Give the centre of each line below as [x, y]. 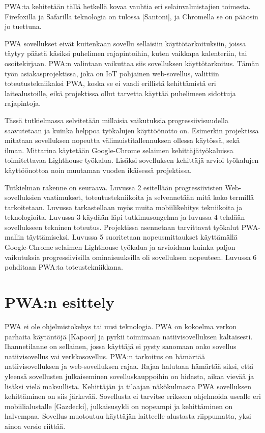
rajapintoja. [23, 103]
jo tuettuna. [23, 26]
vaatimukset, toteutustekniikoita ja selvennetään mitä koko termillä [149, 197]
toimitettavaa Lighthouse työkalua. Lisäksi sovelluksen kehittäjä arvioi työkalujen [132, 160]
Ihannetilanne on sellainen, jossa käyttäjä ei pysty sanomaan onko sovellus [121, 346]
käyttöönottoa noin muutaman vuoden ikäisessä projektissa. [98, 170]
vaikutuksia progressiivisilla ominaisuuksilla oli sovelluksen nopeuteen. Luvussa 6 [131, 257]
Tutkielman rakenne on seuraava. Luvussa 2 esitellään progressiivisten [114, 187]
